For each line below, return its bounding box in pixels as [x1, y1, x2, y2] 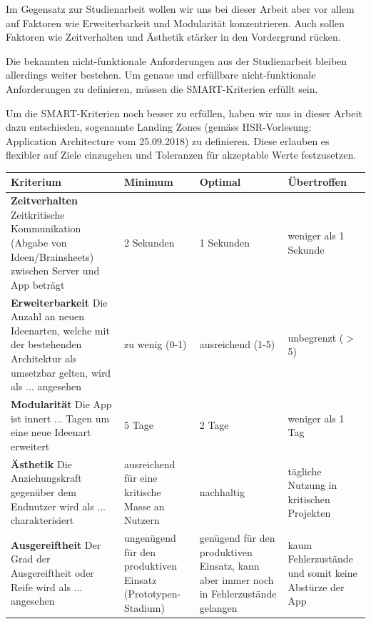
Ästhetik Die [11, 456, 72, 471]
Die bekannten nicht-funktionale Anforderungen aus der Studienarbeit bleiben [6, 53, 347, 68]
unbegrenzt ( [288, 330, 344, 345]
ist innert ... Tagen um [11, 410, 110, 425]
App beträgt [11, 277, 65, 292]
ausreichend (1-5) [199, 337, 275, 352]
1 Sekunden [199, 235, 250, 250]
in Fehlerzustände [199, 586, 277, 601]
